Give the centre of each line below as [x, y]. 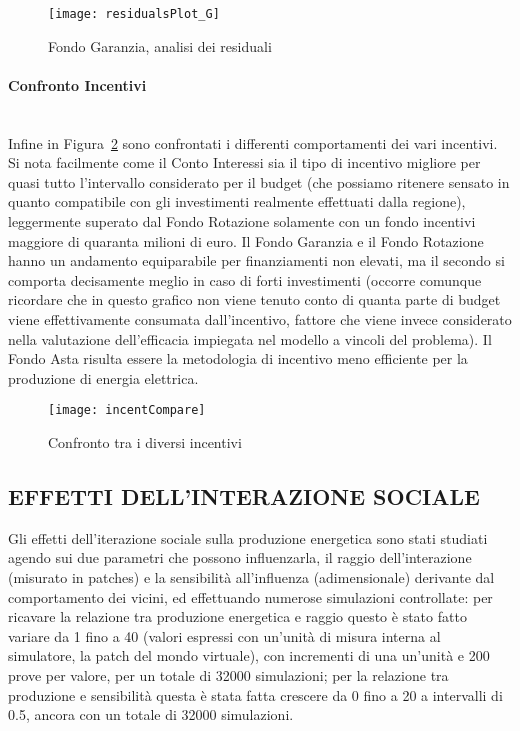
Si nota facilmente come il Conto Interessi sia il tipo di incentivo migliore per [244, 162]
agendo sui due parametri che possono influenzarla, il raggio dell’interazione [240, 557]
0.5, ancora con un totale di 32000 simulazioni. [151, 714]
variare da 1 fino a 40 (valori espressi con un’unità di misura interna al [224, 635]
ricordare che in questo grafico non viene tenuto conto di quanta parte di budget [254, 299]
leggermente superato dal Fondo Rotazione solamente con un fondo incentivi [242, 221]
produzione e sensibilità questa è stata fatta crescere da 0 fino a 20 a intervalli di [255, 694]
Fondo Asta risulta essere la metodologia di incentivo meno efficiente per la [238, 358]
